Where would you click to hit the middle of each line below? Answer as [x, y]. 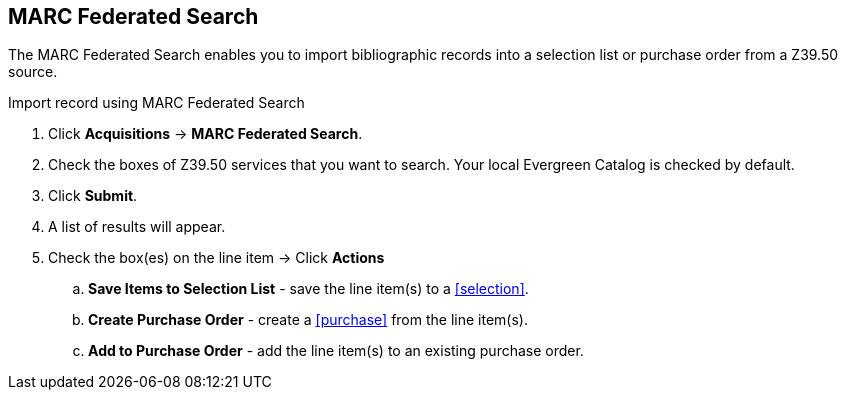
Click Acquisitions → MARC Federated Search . [205, 134]
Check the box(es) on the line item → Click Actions [216, 258]
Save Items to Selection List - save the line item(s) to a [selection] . [308, 289]
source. [33, 72]
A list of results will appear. [137, 227]
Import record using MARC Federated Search [156, 103]
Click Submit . [93, 196]
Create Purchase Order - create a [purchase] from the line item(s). [308, 320]
